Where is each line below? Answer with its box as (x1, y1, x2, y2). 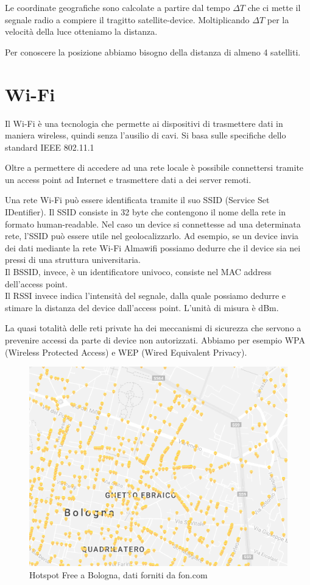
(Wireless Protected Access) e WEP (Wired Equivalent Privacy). (5, 345, 247, 358)
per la (267, 13, 289, 26)
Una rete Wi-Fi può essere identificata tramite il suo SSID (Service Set (5, 193, 270, 206)
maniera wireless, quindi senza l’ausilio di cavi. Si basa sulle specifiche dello (5, 129, 286, 142)
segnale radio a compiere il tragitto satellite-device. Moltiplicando (5, 13, 250, 26)
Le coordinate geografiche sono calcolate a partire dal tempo (5, 1, 230, 13)
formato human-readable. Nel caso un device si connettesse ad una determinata (5, 217, 301, 230)
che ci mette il (247, 1, 301, 13)
